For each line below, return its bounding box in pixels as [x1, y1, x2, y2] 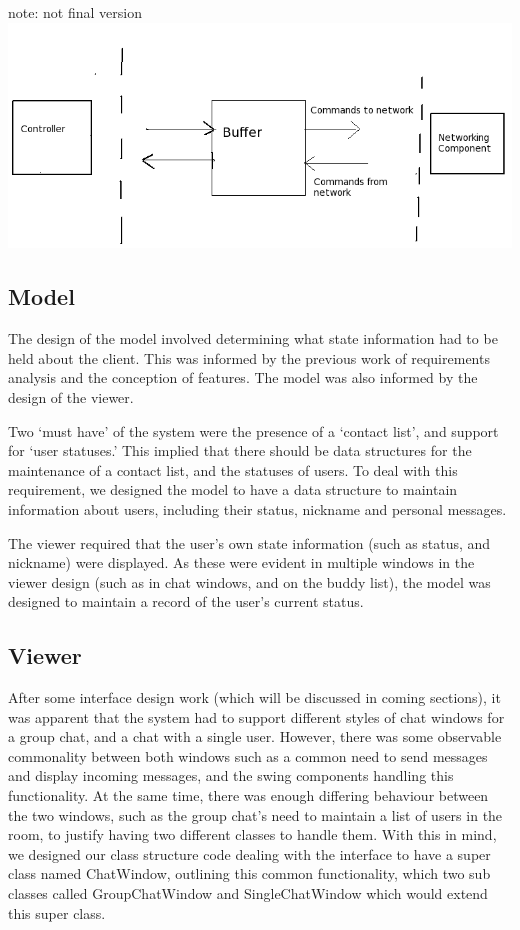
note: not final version [8, 2, 142, 22]
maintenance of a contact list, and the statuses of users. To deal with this [8, 459, 458, 480]
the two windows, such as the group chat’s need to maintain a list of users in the [8, 804, 503, 825]
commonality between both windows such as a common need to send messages [8, 745, 488, 766]
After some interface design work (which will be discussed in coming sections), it [8, 687, 501, 708]
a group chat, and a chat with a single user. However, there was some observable [8, 726, 502, 747]
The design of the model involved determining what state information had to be [8, 328, 498, 349]
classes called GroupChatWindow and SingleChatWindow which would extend [8, 883, 488, 904]
